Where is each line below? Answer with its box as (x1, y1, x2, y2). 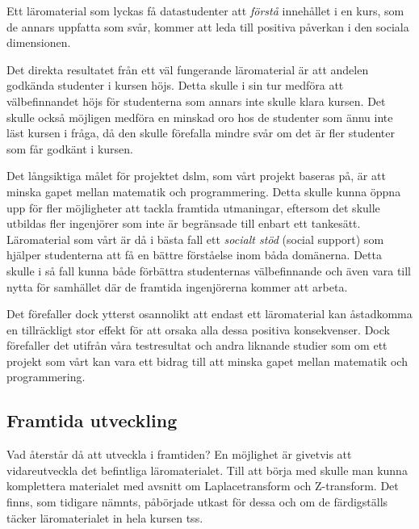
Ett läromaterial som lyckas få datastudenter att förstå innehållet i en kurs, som (6, 2, 404, 19)
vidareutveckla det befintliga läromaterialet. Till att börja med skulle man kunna (6, 461, 408, 478)
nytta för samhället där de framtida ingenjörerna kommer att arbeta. (6, 278, 348, 295)
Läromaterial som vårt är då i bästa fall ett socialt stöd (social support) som (6, 230, 384, 247)
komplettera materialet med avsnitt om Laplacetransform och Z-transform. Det (6, 477, 399, 494)
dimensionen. (6, 34, 71, 51)
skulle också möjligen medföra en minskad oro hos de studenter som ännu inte (6, 108, 393, 125)
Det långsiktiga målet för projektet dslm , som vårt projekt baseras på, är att (6, 167, 386, 184)
